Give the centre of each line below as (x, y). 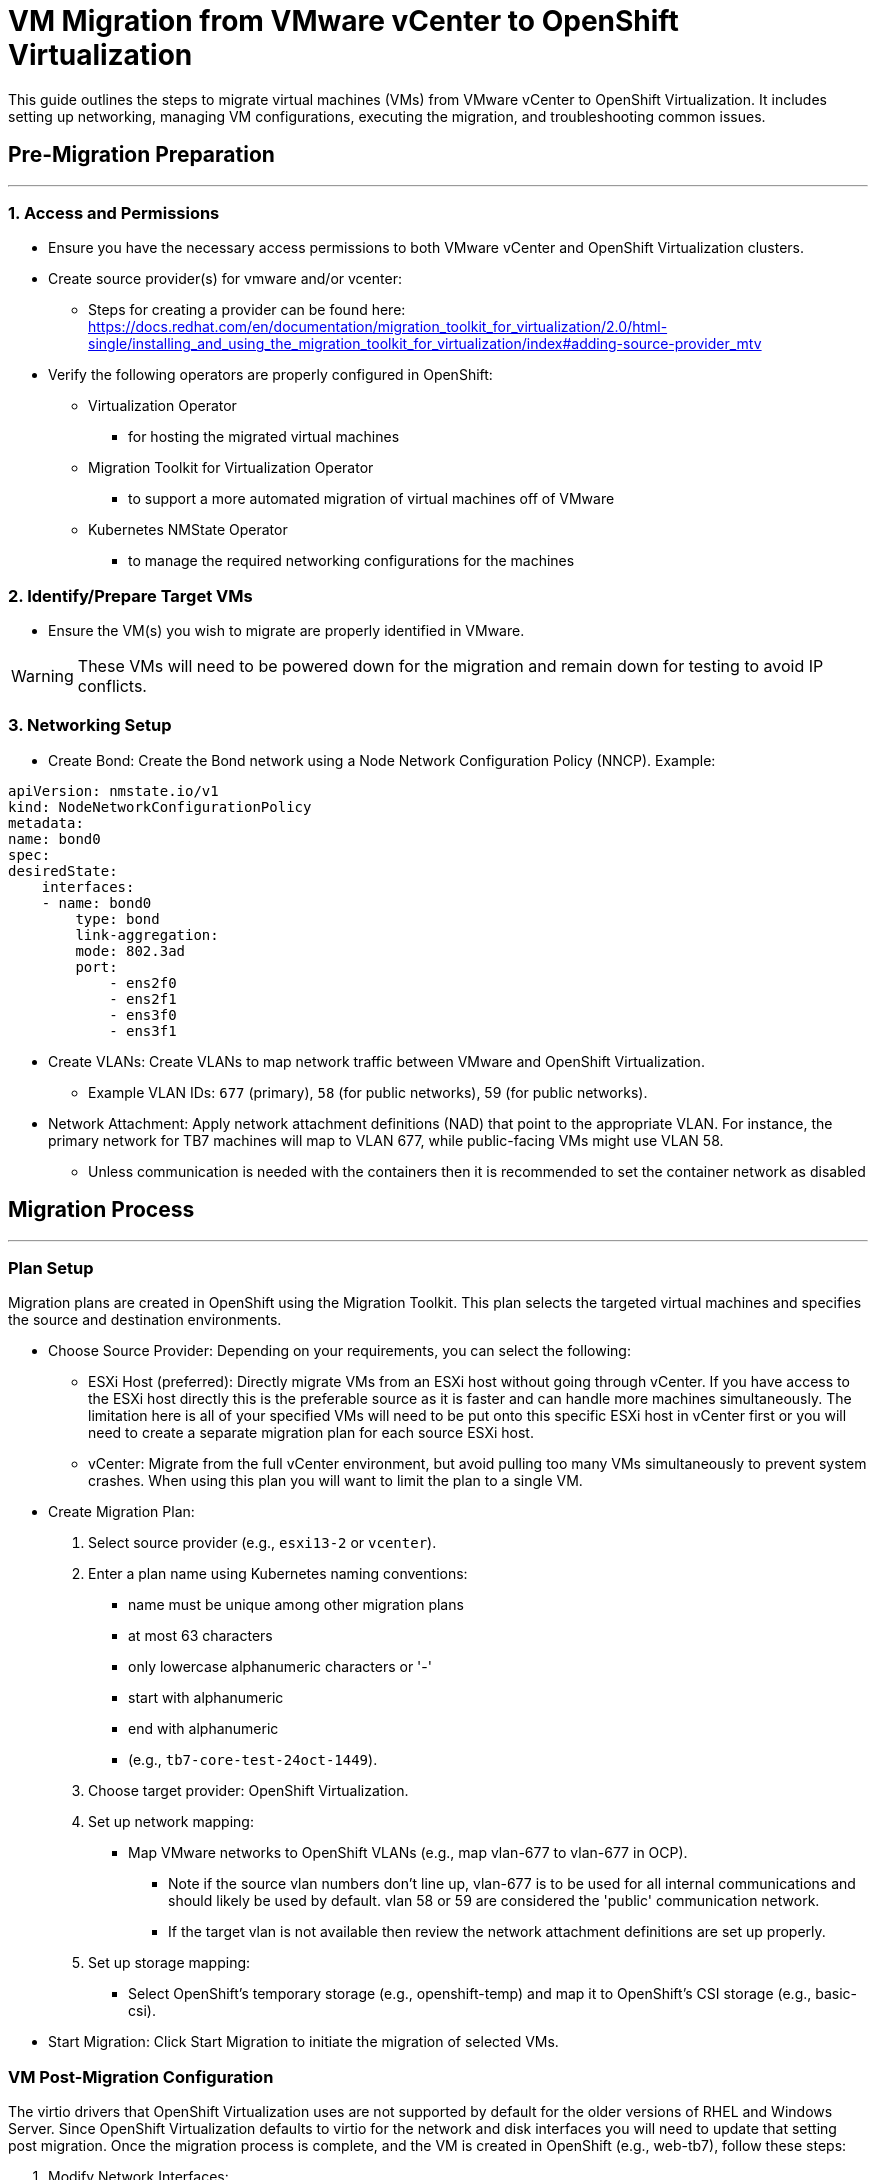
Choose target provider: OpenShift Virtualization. (248, 1791)
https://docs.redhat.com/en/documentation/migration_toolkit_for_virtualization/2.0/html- (378, 327)
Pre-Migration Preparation (141, 155)
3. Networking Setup (90, 725)
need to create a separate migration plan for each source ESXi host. (311, 1433)
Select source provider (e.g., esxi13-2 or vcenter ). (262, 1543)
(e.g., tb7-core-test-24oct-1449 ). (253, 1760)
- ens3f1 (143, 1030)
